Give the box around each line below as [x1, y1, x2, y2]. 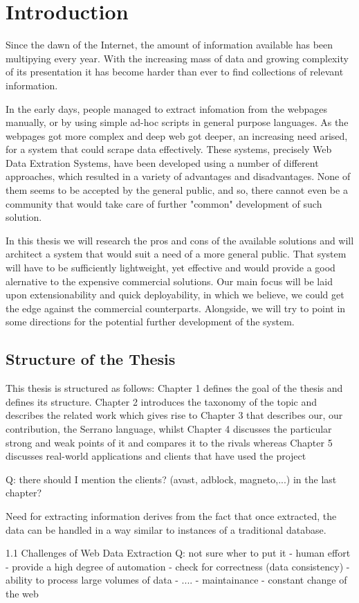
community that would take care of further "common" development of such [6, 196, 322, 210]
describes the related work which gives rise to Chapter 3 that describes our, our [6, 408, 343, 422]
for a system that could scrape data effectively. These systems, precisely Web [6, 142, 332, 156]
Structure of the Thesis [6, 348, 176, 370]
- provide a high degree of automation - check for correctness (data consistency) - [6, 559, 350, 573]
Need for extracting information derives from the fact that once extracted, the [6, 508, 337, 523]
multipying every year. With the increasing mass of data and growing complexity [6, 51, 349, 65]
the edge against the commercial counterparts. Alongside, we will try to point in [6, 300, 346, 315]
